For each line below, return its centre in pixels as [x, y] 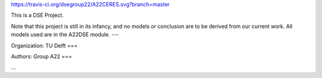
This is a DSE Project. [37, 15]
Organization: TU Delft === [44, 45]
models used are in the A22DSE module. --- [65, 35]
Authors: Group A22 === [41, 56]
